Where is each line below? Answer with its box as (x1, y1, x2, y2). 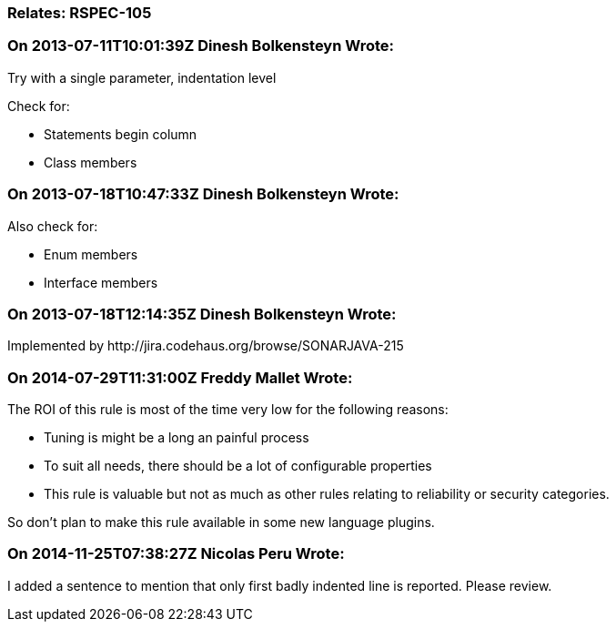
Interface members (44, 274, 158, 290)
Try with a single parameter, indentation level (7, 69, 277, 86)
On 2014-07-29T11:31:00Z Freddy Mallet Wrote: (7, 368, 353, 387)
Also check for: (7, 218, 98, 234)
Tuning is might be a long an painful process (44, 430, 309, 445)
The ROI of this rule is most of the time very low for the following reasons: (7, 401, 449, 417)
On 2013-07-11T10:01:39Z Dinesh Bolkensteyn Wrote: (7, 36, 395, 56)
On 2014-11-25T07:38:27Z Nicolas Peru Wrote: (7, 544, 345, 563)
